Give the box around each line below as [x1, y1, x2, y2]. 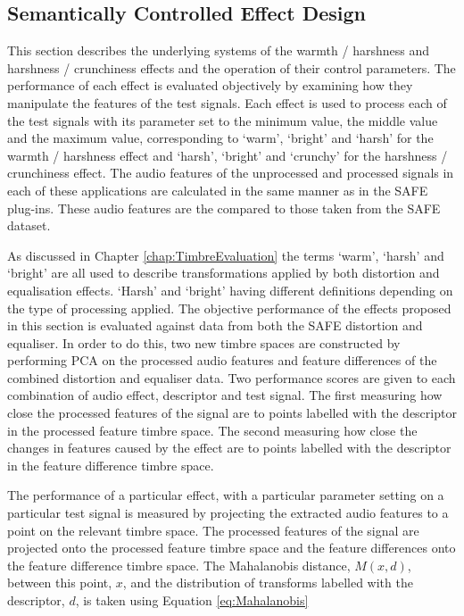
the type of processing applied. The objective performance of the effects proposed [7, 298, 452, 317]
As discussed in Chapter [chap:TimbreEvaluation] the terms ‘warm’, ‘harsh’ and [7, 246, 444, 264]
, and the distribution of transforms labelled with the [122, 573, 413, 592]
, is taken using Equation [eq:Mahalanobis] [75, 591, 309, 610]
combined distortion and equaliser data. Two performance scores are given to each [7, 368, 456, 387]
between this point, [7, 573, 112, 592]
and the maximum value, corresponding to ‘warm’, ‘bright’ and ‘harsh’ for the [7, 129, 434, 147]
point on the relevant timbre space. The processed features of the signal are [7, 520, 419, 539]
